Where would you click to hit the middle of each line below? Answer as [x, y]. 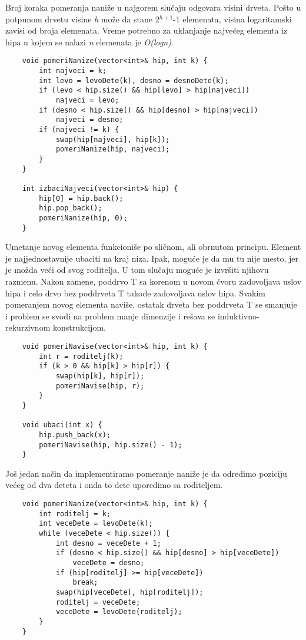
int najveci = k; [73, 71]
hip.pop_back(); [71, 208]
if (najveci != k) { [79, 129]
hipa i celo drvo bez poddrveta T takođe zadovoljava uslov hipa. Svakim [135, 293]
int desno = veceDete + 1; [108, 543]
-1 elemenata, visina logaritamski [232, 19]
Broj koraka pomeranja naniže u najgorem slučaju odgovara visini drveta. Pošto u [153, 7]
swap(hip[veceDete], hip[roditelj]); [129, 592]
